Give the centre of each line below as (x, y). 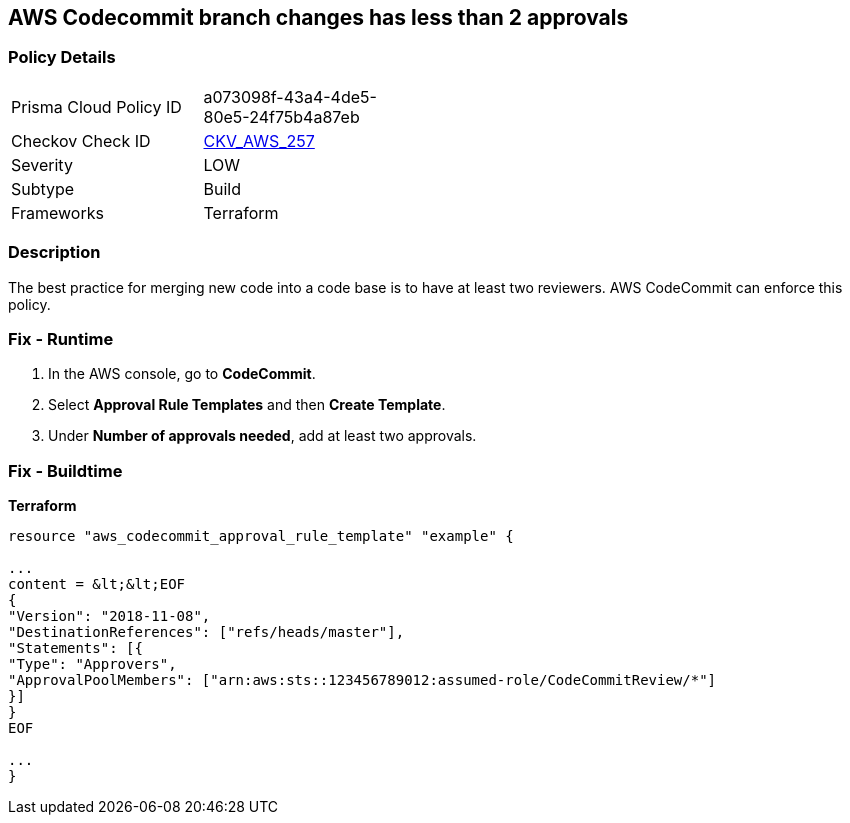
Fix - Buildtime (65, 470)
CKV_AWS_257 (259, 140)
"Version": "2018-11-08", (109, 616)
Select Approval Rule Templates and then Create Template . (247, 405)
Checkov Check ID (81, 140)
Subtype (43, 188)
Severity (42, 164)
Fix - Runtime (61, 338)
